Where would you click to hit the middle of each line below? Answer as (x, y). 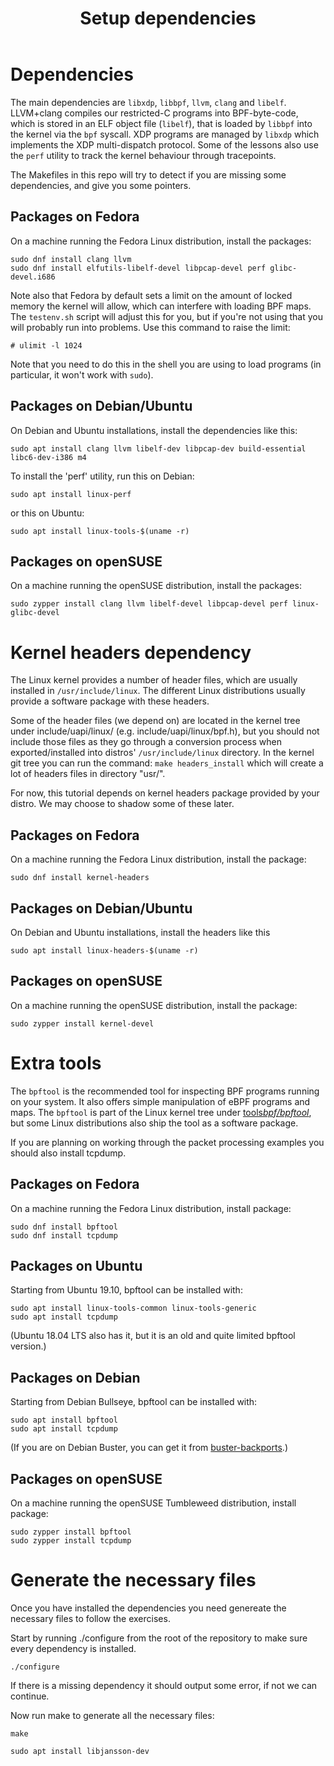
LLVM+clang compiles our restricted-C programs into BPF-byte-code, (154, 113)
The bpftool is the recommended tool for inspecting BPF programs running (165, 1091)
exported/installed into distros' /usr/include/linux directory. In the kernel (162, 753)
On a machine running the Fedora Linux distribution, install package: (151, 1208)
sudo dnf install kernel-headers (80, 878)
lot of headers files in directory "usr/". (88, 774)
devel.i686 (33, 277)
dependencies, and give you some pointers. (101, 185)
